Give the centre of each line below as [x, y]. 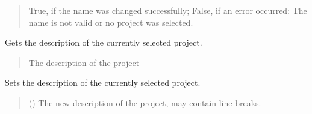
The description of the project [84, 62]
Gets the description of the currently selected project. [104, 42]
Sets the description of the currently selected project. [103, 82]
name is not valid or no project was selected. [111, 22]
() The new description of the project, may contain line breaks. [145, 102]
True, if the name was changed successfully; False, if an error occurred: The [168, 10]
